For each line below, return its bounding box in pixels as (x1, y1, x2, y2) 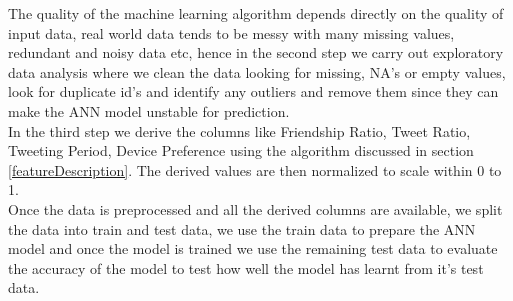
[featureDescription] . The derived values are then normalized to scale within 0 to (8, 159, 502, 180)
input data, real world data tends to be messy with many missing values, (8, 22, 455, 43)
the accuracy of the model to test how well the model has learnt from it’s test (8, 257, 484, 278)
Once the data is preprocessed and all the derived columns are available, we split (8, 198, 503, 219)
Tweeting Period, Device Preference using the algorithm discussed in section (8, 140, 474, 161)
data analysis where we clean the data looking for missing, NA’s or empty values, (8, 61, 506, 82)
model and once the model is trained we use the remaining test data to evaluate (8, 238, 498, 259)
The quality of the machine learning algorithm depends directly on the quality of (8, 3, 504, 23)
